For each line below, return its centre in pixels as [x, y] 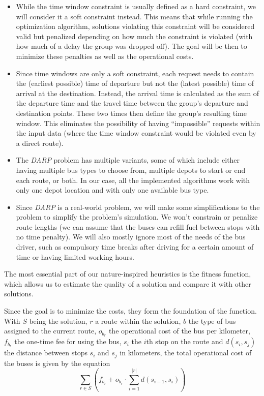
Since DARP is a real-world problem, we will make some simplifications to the [138, 207]
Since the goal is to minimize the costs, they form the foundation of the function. [130, 311]
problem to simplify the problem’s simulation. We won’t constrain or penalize [137, 217]
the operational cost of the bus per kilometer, [179, 331]
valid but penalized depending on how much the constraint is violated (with [134, 36]
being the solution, [58, 321]
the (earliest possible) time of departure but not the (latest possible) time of [135, 83]
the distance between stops [46, 353]
